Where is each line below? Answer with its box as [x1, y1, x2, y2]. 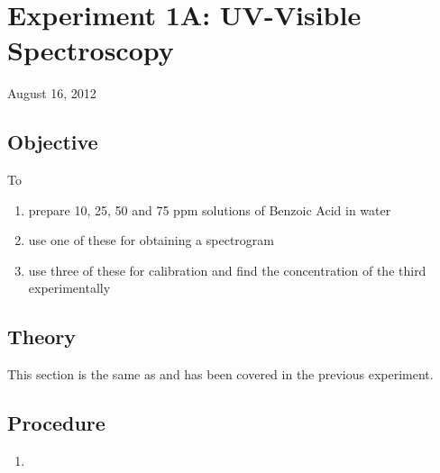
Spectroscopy [7, 32, 174, 68]
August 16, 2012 [7, 84, 96, 103]
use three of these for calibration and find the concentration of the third [28, 260, 426, 279]
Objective [7, 128, 98, 156]
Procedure [7, 409, 105, 437]
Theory [7, 323, 77, 350]
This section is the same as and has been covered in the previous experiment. [7, 365, 434, 384]
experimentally [28, 278, 111, 297]
